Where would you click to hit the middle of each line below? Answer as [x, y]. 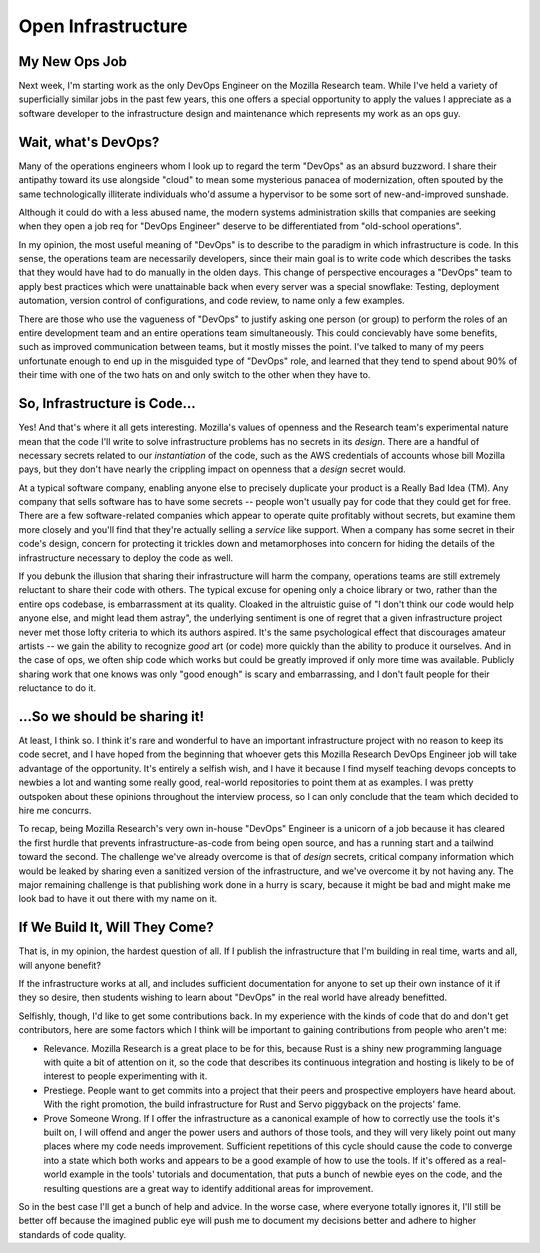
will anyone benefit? [60, 965]
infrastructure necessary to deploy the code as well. [126, 557]
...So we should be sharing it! [111, 716]
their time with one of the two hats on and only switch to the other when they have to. [194, 375]
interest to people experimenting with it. [125, 1076]
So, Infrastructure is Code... [107, 403]
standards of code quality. [72, 1234]
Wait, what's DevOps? [89, 141]
